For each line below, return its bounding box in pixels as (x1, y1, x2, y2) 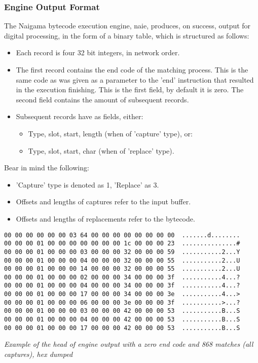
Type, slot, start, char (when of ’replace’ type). (28, 145, 174, 156)
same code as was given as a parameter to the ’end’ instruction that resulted (16, 74, 254, 85)
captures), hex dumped (4, 349, 73, 359)
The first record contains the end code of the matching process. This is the (16, 64, 248, 75)
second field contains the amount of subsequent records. (16, 94, 189, 104)
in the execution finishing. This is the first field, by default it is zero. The (16, 84, 244, 95)
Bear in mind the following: (4, 162, 89, 173)
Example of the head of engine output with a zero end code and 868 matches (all (4, 339, 253, 349)
